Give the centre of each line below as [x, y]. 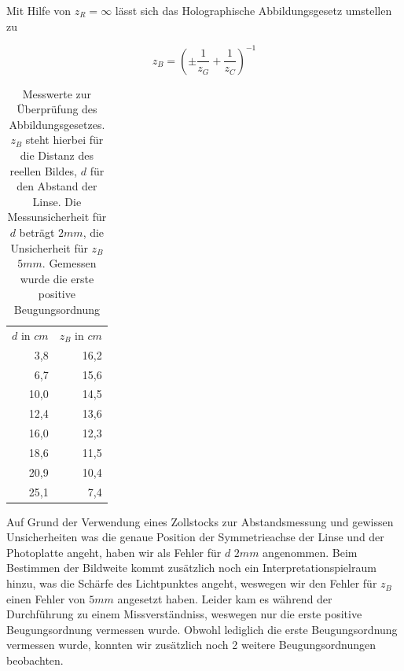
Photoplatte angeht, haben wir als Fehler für [114, 552]
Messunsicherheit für [57, 217]
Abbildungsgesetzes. [57, 124]
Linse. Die [57, 201]
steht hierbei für [64, 140]
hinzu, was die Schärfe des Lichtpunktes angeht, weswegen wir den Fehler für [192, 583]
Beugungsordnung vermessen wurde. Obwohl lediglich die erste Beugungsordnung [202, 629]
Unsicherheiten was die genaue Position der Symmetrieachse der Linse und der [195, 537]
